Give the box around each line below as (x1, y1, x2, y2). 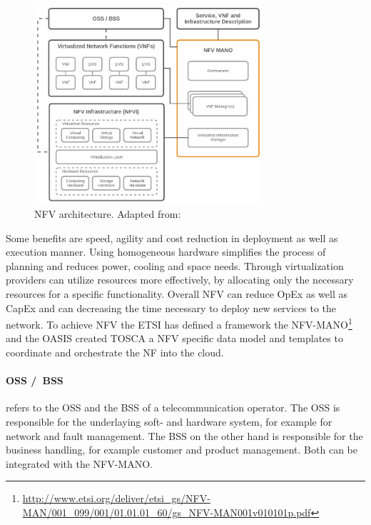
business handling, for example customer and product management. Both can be (6, 442, 357, 457)
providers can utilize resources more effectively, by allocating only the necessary (6, 272, 354, 287)
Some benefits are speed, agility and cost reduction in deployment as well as (6, 230, 338, 245)
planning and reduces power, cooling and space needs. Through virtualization (6, 258, 344, 273)
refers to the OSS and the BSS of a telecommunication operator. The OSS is (6, 400, 340, 415)
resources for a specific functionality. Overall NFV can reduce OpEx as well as (6, 286, 347, 301)
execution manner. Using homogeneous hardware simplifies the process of (6, 244, 326, 259)
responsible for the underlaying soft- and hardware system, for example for (6, 414, 332, 429)
